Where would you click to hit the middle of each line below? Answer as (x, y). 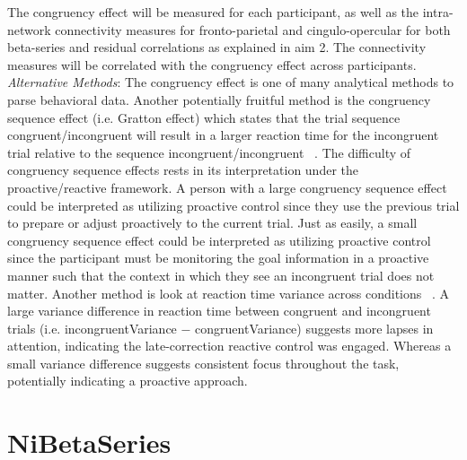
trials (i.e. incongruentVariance (92, 328)
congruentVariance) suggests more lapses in (314, 328)
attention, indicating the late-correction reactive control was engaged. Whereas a (229, 346)
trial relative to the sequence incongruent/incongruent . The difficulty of (209, 152)
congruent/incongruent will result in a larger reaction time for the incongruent (223, 135)
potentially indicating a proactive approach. (128, 381)
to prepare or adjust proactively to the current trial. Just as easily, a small (212, 223)
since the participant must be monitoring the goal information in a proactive (218, 258)
